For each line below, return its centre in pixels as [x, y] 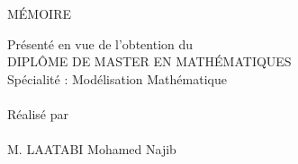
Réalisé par [38, 113]
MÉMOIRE [39, 13]
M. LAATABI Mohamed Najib [92, 149]
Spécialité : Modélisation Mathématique [117, 78]
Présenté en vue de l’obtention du [100, 43]
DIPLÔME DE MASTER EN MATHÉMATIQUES [149, 61]
